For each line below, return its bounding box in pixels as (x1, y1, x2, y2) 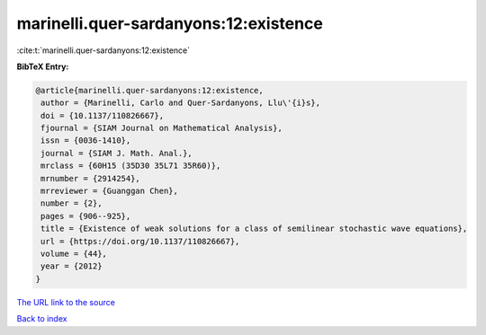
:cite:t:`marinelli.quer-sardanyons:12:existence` (16, 45, 191, 56)
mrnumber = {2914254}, (40, 173, 141, 183)
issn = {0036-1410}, (40, 136, 131, 145)
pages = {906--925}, (40, 211, 131, 221)
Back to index (16, 313, 67, 324)
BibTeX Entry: (16, 61, 69, 72)
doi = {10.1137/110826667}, (40, 110, 165, 120)
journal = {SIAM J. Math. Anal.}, (40, 148, 193, 158)
